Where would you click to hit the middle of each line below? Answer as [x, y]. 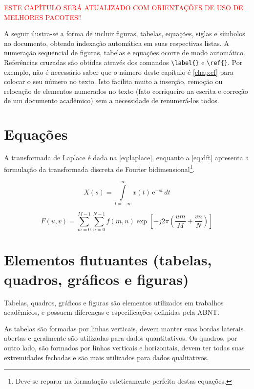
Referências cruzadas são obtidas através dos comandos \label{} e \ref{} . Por [123, 62]
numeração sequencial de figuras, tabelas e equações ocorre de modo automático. [125, 53]
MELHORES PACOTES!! [43, 17]
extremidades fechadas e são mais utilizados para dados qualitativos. [106, 357]
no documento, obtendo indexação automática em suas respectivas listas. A [116, 43]
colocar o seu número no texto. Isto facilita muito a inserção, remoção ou [113, 81]
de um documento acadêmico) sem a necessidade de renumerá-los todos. [112, 100]
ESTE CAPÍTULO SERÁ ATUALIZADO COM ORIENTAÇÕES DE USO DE [124, 7]
